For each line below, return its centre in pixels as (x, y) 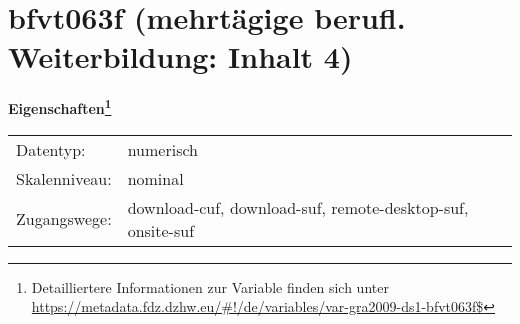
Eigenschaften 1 (60, 106)
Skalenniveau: (64, 178)
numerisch (162, 149)
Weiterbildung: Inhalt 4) (180, 56)
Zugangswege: (64, 219)
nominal (155, 178)
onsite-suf (161, 230)
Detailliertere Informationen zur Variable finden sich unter (210, 286)
